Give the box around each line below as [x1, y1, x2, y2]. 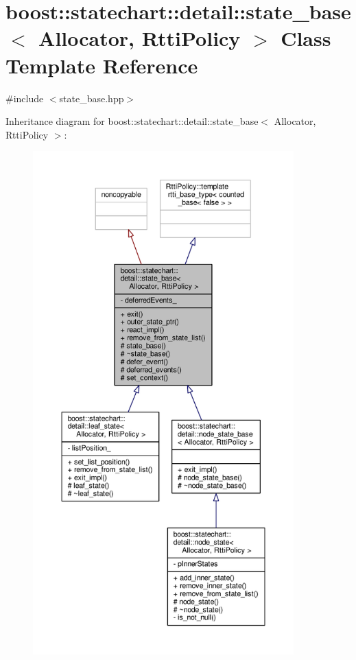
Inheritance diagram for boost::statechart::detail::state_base [5, 114, 259, 128]
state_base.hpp [59, 91, 124, 105]
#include [5, 91, 44, 105]
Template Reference [5, 51, 198, 79]
